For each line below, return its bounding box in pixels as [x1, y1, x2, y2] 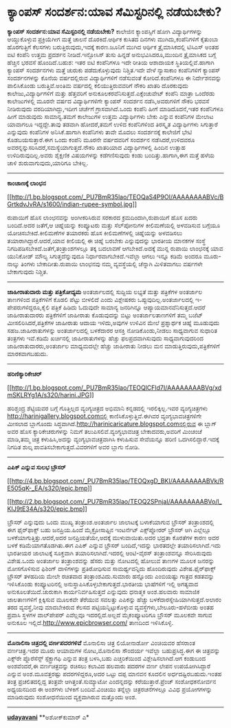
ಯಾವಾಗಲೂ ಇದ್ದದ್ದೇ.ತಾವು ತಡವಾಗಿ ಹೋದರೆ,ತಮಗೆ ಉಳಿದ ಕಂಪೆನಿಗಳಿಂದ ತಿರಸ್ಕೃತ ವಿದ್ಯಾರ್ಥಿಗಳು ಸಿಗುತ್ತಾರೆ [7, 120, 219, 128]
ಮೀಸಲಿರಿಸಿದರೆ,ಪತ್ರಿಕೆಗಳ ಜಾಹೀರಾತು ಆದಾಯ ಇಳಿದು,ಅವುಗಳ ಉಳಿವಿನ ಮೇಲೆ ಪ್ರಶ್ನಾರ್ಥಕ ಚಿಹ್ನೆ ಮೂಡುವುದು [7, 318, 220, 327]
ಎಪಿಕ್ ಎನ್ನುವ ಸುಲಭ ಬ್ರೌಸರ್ [7, 463, 67, 471]
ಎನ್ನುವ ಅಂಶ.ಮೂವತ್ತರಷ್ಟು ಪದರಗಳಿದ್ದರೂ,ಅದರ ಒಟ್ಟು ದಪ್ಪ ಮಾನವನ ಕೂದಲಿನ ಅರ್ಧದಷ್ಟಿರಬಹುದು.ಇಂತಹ [7, 670, 222, 678]
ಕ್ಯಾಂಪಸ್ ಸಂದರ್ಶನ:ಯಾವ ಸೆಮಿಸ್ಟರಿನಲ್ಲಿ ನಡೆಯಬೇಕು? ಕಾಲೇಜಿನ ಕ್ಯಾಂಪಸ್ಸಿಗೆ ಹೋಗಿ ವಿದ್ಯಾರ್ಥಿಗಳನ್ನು [7, 27, 203, 35]
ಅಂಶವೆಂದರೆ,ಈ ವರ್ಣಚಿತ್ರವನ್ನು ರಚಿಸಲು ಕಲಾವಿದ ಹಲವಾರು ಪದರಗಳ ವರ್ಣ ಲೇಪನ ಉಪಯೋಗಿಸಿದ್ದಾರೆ [7, 661, 211, 670]
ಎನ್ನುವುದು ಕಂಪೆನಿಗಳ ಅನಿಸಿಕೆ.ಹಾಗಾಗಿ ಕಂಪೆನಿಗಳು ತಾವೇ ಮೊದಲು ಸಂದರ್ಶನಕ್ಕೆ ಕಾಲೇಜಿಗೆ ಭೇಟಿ [7, 128, 192, 136]
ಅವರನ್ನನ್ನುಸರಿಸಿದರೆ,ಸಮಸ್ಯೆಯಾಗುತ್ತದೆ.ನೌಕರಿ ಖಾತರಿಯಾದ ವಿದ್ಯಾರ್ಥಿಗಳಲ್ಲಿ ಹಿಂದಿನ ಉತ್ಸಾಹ [7, 143, 186, 151]
